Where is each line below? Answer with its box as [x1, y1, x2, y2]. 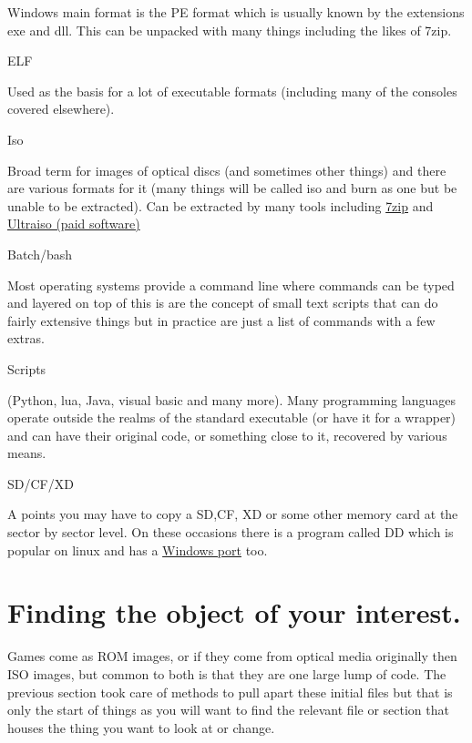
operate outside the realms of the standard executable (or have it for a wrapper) [7, 408, 457, 427]
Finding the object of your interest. [7, 594, 461, 631]
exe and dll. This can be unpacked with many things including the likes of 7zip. [7, 20, 452, 39]
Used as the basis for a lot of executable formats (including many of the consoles [7, 81, 457, 100]
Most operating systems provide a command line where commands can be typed [7, 275, 455, 294]
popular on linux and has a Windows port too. [7, 540, 268, 559]
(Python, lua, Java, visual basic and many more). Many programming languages [7, 390, 456, 409]
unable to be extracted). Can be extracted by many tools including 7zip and [7, 196, 434, 215]
